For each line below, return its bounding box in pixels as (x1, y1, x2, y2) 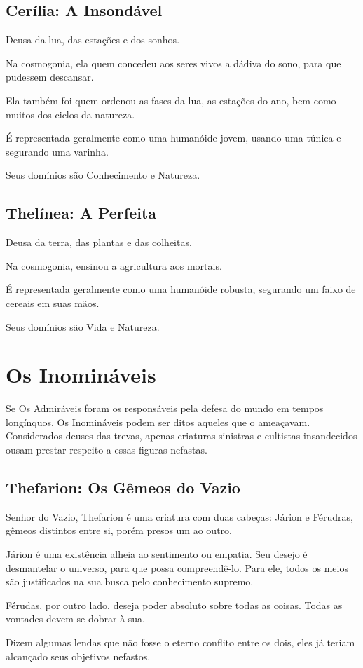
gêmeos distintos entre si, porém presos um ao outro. (6, 523, 232, 538)
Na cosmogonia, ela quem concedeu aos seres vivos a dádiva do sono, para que (6, 55, 341, 70)
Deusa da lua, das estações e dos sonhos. (6, 32, 180, 47)
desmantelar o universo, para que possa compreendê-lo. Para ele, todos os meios (6, 560, 348, 575)
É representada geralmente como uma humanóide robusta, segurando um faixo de (6, 282, 356, 296)
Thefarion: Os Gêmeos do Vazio (6, 477, 240, 498)
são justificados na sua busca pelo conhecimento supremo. (6, 574, 254, 589)
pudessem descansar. (6, 69, 94, 84)
